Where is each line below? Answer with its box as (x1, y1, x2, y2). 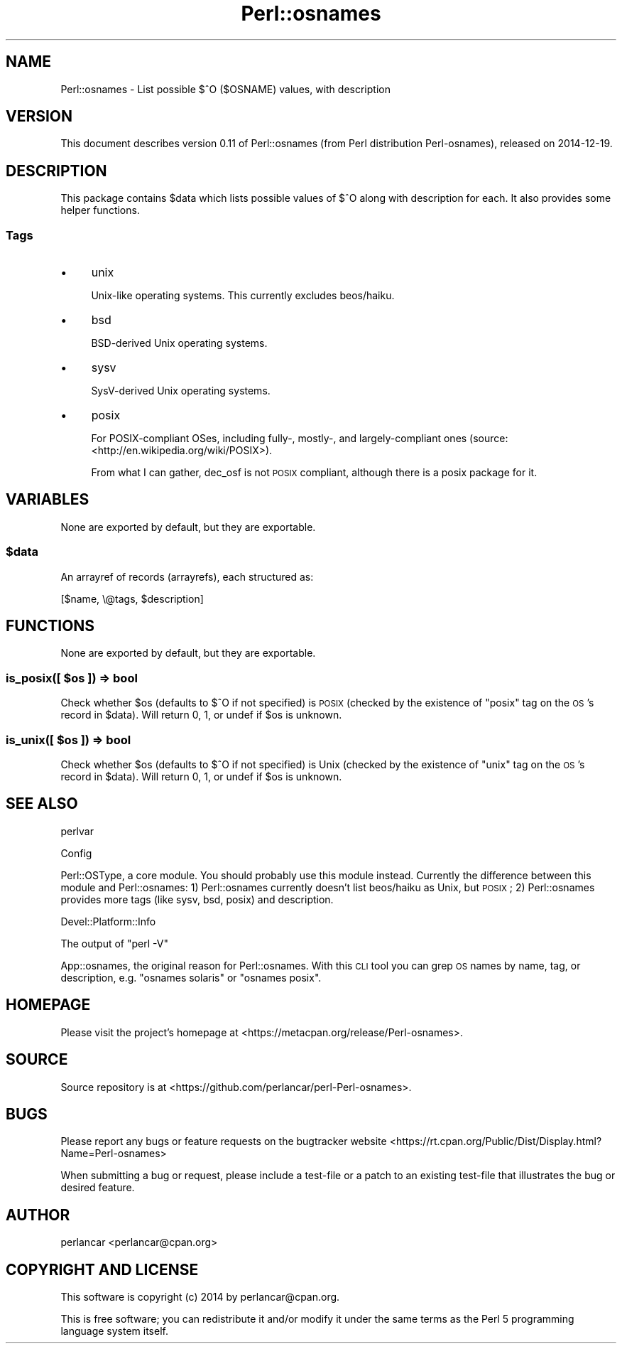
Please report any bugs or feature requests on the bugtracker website (60, 1135, 387, 1148)
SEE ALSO (6, 795, 78, 813)
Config (60, 847, 92, 859)
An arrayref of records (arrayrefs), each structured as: (60, 570, 314, 583)
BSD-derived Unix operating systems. (91, 337, 268, 350)
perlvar (60, 824, 94, 837)
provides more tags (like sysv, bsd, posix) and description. (60, 893, 334, 905)
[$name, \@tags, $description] (60, 592, 204, 605)
